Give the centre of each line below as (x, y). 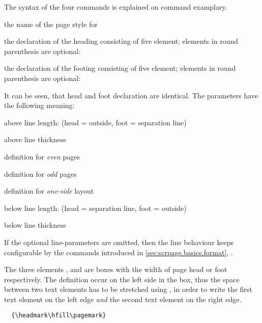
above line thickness (35, 139)
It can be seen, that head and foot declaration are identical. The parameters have (131, 95)
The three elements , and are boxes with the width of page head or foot (116, 269)
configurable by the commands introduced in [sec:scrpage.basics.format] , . (119, 252)
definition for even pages (42, 156)
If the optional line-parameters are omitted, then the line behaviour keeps (119, 242)
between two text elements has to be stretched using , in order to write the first (128, 289)
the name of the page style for (51, 24)
